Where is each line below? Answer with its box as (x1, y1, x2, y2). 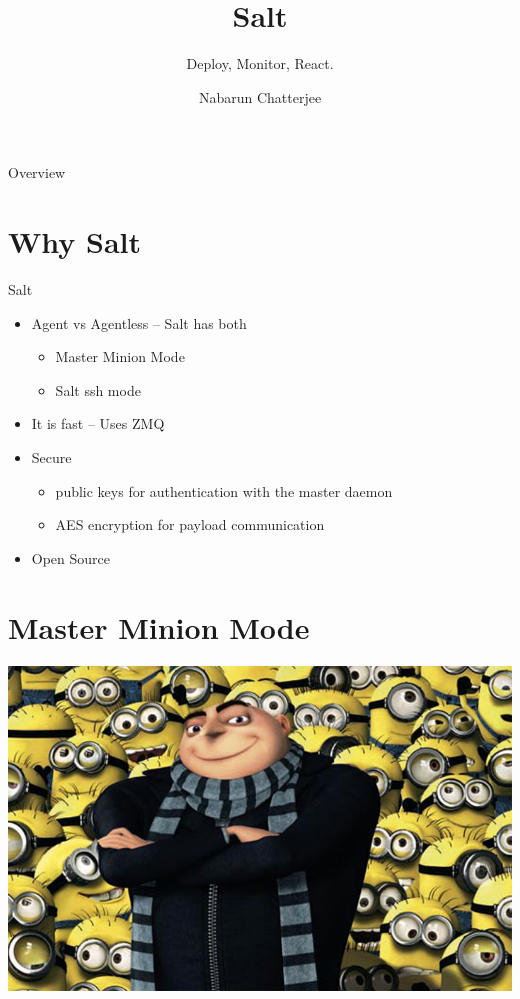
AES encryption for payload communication (55, 514, 325, 535)
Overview (8, 162, 66, 183)
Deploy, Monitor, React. (186, 53, 334, 74)
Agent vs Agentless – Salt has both (31, 312, 247, 333)
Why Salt (8, 221, 142, 262)
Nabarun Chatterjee (198, 86, 322, 107)
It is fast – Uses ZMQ (31, 413, 165, 434)
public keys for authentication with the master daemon (55, 480, 393, 501)
